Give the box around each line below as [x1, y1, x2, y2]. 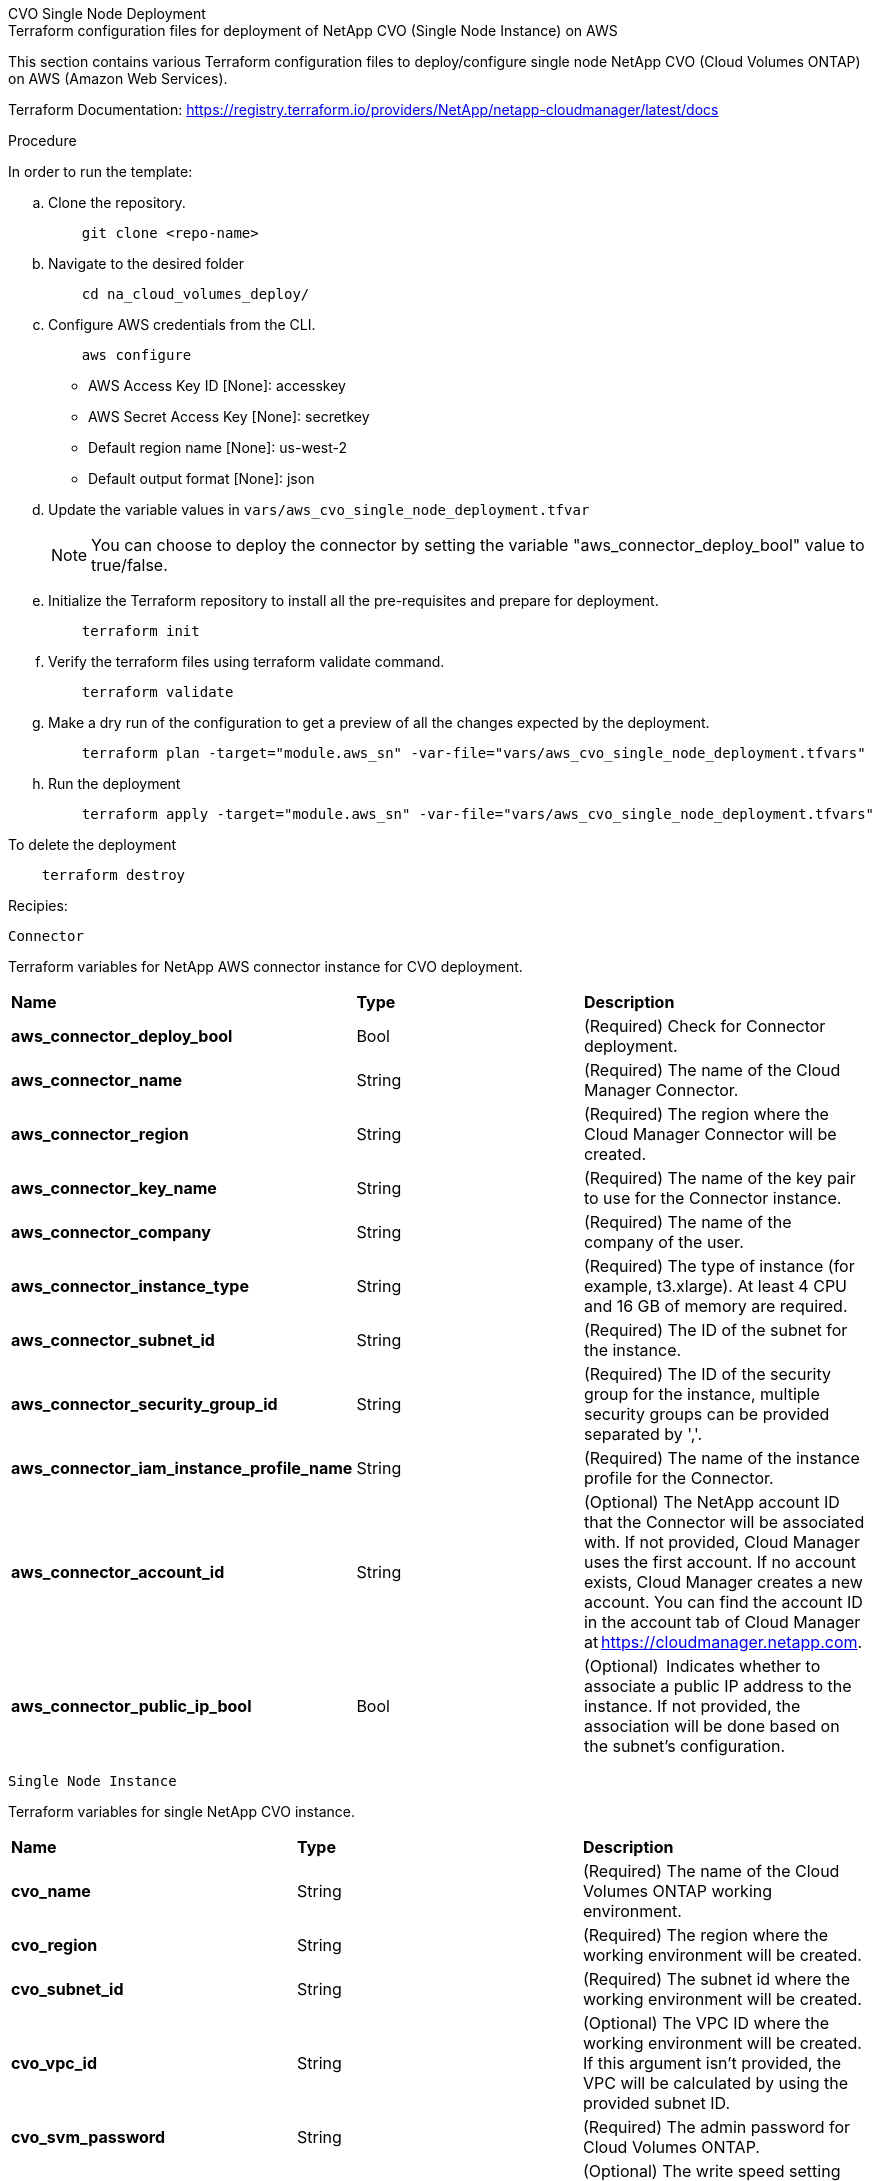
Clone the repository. [48, 194, 186, 211]
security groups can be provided [583, 1404, 830, 1424]
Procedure [8, 132, 77, 149]
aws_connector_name [11, 1070, 183, 1090]
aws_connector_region [11, 1124, 189, 1144]
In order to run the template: [8, 163, 193, 180]
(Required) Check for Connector [583, 1016, 826, 1036]
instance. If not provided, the [583, 1696, 801, 1716]
